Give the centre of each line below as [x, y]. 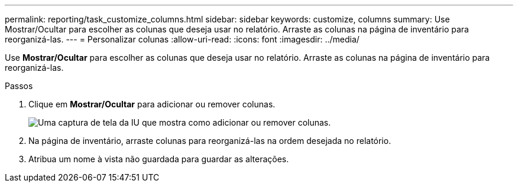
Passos [19, 86]
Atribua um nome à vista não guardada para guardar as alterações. [159, 159]
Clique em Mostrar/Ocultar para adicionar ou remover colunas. [152, 104]
